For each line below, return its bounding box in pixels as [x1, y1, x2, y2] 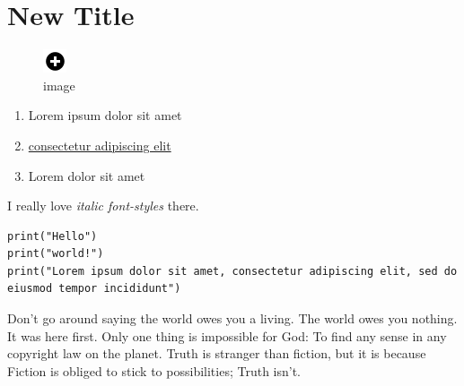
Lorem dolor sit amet [28, 166, 145, 184]
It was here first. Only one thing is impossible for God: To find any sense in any [7, 326, 447, 345]
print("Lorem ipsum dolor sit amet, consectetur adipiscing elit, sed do [7, 264, 458, 278]
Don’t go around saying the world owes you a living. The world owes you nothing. [7, 309, 458, 328]
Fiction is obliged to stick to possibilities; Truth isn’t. [7, 361, 301, 380]
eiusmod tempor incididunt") [7, 282, 181, 296]
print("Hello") [7, 229, 98, 243]
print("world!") [7, 247, 104, 261]
